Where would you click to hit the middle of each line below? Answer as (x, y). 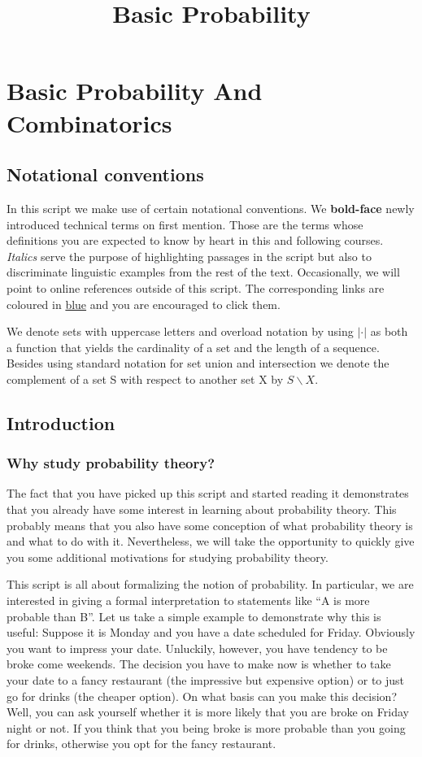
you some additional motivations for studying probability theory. (167, 557)
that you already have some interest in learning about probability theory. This (202, 509)
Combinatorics (89, 122)
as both (389, 331)
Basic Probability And (135, 91)
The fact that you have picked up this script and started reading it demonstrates (208, 493)
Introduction (61, 422)
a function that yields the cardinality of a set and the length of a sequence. (193, 347)
